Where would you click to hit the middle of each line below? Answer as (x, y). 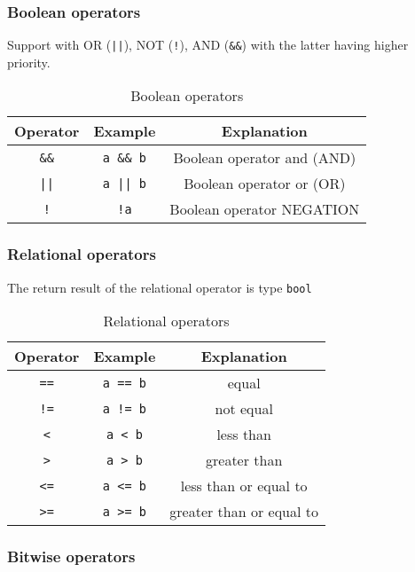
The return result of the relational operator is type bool (160, 287)
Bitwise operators (71, 556)
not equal (244, 409)
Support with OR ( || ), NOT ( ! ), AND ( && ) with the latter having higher (208, 45)
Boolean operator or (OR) (265, 184)
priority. (29, 62)
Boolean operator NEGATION (265, 209)
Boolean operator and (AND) (265, 158)
